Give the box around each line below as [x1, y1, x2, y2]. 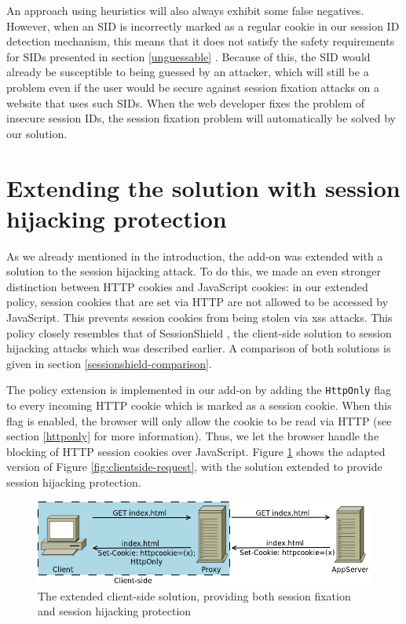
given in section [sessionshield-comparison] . [6, 355, 212, 371]
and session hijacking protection [38, 603, 192, 619]
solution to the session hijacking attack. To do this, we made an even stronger [6, 263, 381, 279]
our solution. [6, 125, 68, 141]
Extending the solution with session [6, 171, 401, 203]
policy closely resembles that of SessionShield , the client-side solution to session [6, 324, 392, 341]
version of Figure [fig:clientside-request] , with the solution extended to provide [6, 458, 382, 475]
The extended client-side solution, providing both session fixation [38, 587, 351, 604]
